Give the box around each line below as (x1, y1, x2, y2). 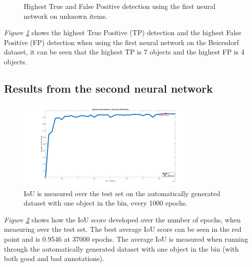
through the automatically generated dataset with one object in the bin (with (4, 243, 239, 254)
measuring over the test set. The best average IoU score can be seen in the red (4, 224, 242, 234)
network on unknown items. (24, 10, 108, 21)
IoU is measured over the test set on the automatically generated (24, 188, 220, 198)
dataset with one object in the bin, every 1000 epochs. (24, 198, 188, 208)
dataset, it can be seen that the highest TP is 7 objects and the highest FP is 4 (4, 47, 245, 57)
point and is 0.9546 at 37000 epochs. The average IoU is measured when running (4, 234, 249, 244)
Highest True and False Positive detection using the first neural (24, 1, 215, 11)
